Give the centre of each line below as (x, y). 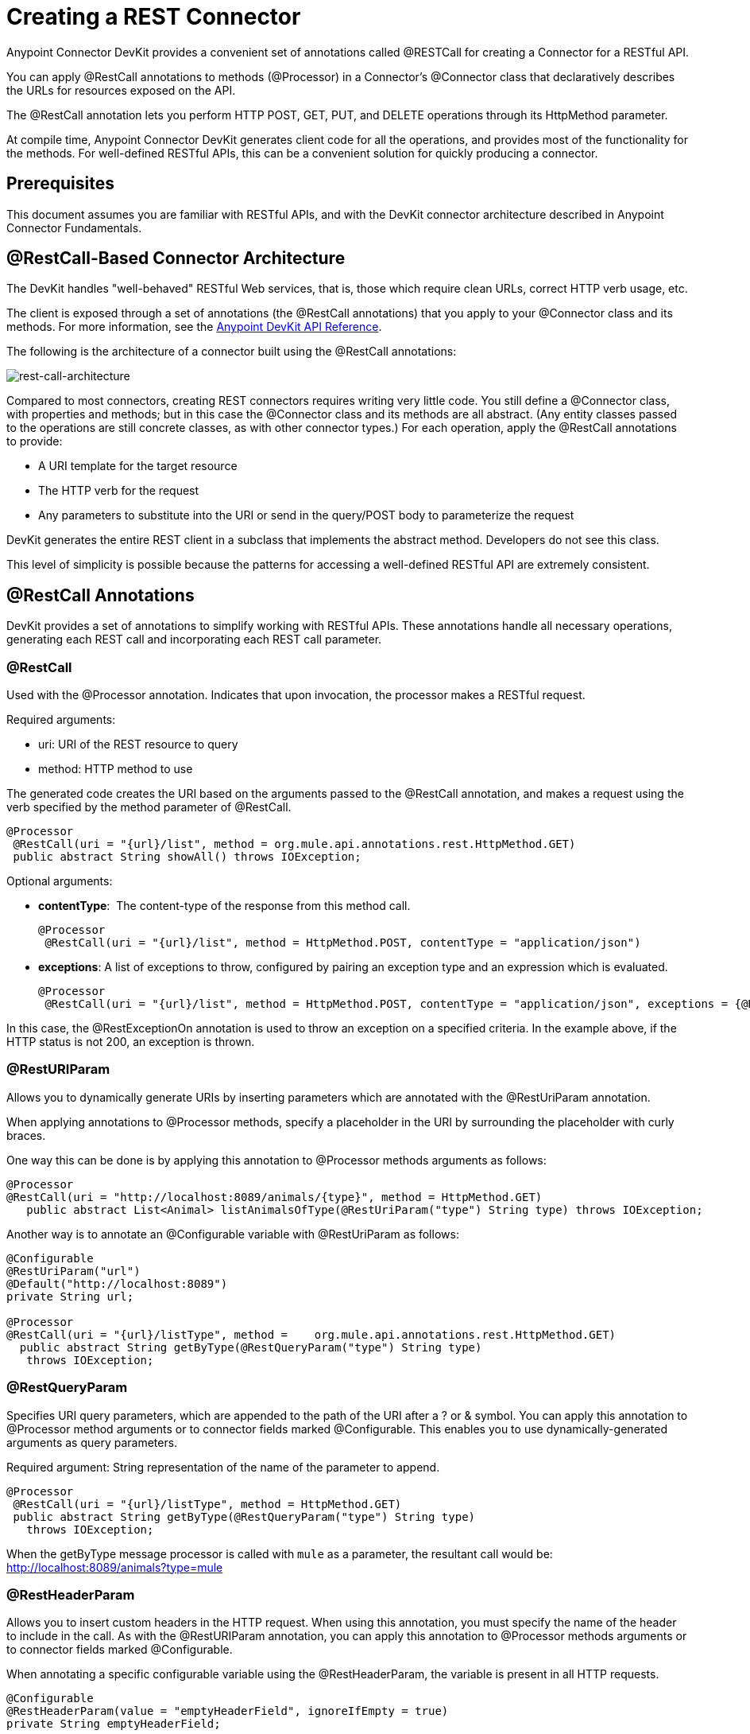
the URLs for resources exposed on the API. (121, 90)
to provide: (35, 441)
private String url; (70, 1296)
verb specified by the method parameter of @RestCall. (149, 807)
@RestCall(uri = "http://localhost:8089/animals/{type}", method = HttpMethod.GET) (274, 1197)
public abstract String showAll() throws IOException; (187, 857)
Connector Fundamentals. (74, 227)
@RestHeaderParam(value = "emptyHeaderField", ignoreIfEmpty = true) (228, 1711)
